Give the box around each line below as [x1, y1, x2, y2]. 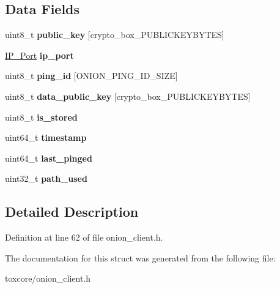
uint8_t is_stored [5, 110, 78, 123]
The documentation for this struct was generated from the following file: [5, 251, 276, 264]
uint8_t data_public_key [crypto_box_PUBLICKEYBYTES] [5, 89, 251, 102]
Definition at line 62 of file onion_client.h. [5, 231, 163, 244]
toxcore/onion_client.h [5, 272, 91, 285]
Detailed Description [5, 202, 139, 221]
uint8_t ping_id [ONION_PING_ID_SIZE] [5, 69, 178, 82]
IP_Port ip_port [5, 48, 74, 61]
